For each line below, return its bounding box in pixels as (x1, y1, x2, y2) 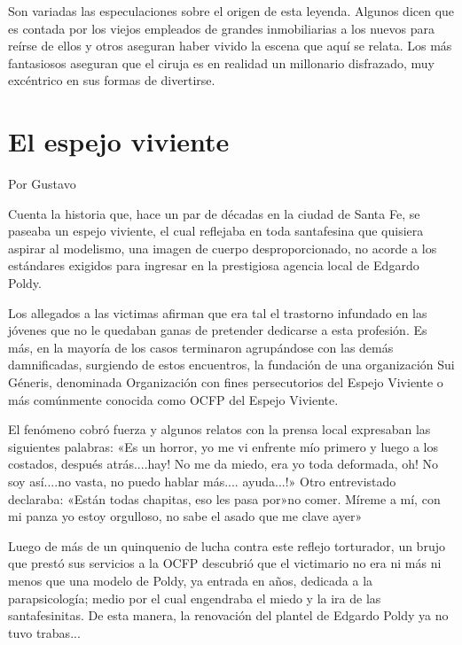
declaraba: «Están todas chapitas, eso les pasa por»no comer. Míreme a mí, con (8, 489, 441, 508)
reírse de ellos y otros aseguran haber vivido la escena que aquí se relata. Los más (8, 36, 452, 55)
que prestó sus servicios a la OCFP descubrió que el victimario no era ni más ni (8, 554, 442, 572)
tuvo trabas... (8, 623, 81, 641)
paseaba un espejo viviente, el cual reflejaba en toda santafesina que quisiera (8, 221, 424, 240)
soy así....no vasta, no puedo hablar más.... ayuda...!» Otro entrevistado (8, 472, 396, 490)
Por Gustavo (8, 175, 76, 193)
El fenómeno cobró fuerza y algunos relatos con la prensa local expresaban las (8, 420, 431, 439)
